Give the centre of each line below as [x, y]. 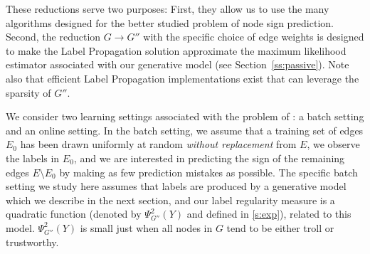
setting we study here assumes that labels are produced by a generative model [176, 186]
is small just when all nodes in [146, 227]
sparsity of [28, 92]
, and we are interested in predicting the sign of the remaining [209, 158]
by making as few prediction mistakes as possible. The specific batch [208, 172]
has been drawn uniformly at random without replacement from [158, 144]
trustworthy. [32, 242]
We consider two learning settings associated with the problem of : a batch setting [185, 116]
